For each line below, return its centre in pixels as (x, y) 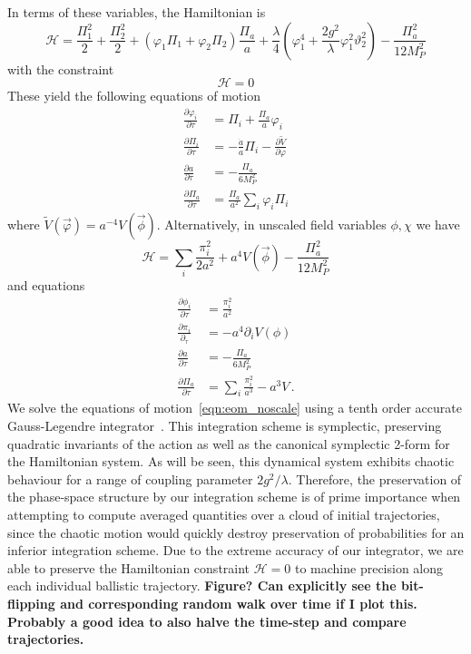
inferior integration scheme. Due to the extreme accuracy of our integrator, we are (235, 550)
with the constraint (61, 68)
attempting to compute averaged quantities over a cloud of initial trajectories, (224, 514)
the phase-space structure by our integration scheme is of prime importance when (234, 497)
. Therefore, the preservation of (375, 478)
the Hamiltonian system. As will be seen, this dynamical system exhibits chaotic (231, 461)
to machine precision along (369, 567)
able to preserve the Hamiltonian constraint (129, 567)
